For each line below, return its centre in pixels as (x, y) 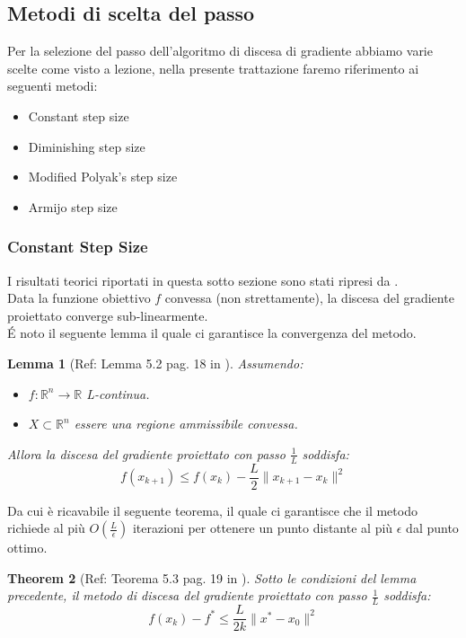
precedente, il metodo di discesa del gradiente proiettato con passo (187, 595)
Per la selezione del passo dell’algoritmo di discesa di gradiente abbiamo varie (220, 51)
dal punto (432, 528)
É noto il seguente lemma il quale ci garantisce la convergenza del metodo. (212, 333)
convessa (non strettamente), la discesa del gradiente (309, 298)
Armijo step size (73, 206)
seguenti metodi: (53, 86)
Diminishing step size (87, 146)
